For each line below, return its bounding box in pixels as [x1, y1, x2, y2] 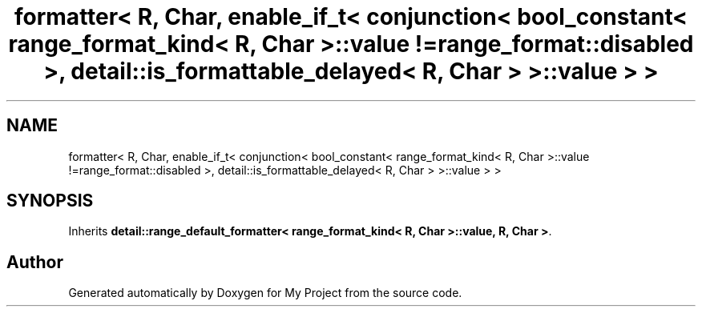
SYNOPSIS [6, 191, 94, 211]
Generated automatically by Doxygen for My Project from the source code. [68, 286, 462, 300]
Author [6, 251, 63, 272]
